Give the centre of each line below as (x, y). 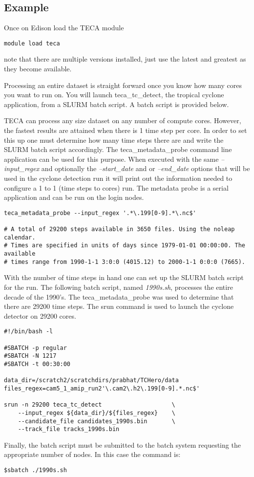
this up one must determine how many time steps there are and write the (114, 140)
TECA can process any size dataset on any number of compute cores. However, (123, 120)
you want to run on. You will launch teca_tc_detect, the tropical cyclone (114, 95)
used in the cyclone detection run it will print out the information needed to (118, 178)
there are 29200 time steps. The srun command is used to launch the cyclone (119, 306)
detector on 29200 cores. (40, 315)
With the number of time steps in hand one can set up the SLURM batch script (124, 277)
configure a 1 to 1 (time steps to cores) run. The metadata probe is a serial (116, 187)
